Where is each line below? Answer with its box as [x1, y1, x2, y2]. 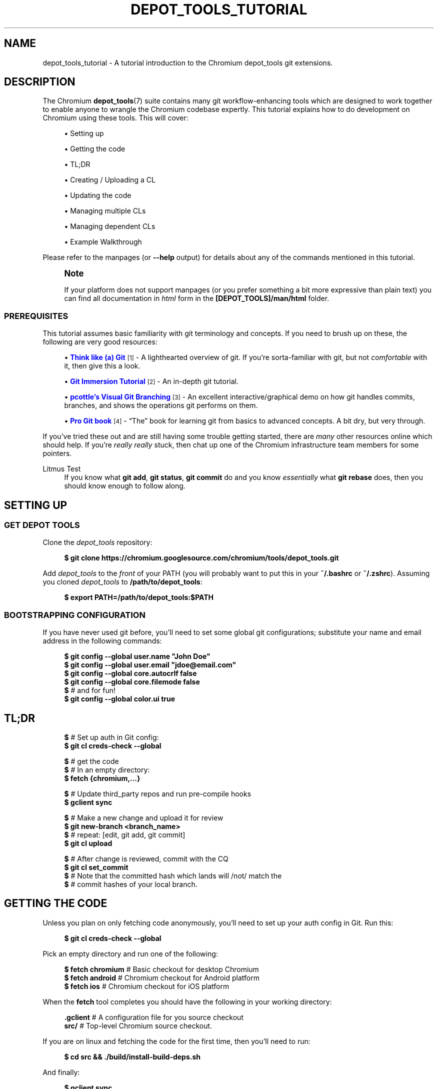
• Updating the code [64, 191, 131, 200]
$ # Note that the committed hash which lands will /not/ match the [64, 871, 282, 880]
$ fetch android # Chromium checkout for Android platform [64, 973, 259, 982]
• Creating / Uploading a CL [64, 175, 155, 184]
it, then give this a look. [64, 361, 140, 370]
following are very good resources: [42, 337, 157, 346]
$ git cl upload [64, 839, 112, 847]
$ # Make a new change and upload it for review [64, 813, 223, 822]
